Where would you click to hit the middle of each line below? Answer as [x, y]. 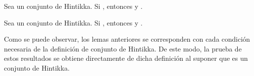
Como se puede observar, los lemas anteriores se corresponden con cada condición [127, 39]
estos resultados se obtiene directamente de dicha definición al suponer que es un [126, 58]
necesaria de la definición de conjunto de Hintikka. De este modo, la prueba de [123, 48]
